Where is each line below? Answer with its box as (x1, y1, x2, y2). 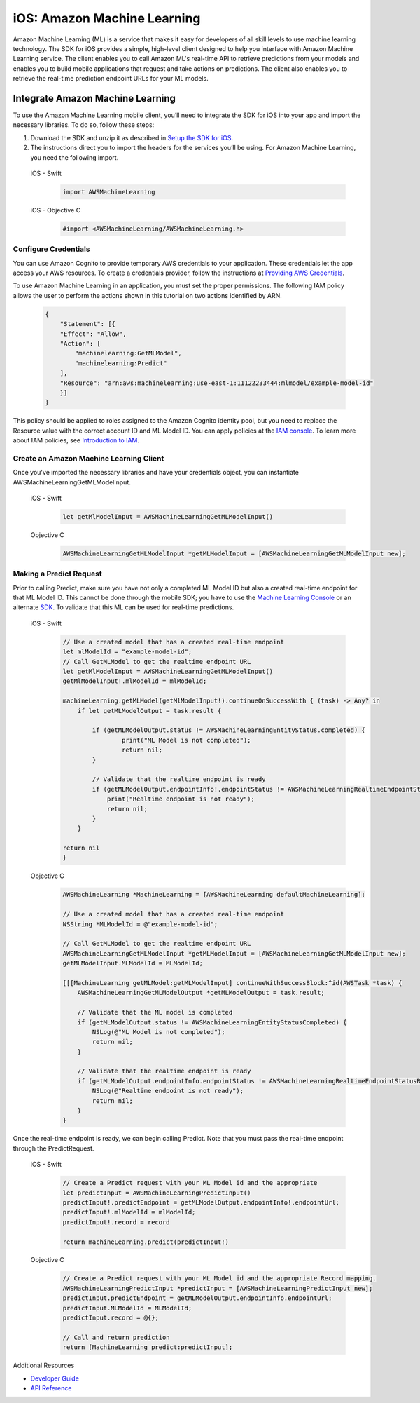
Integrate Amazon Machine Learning (13, 92, 176, 104)
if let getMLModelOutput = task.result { (77, 707, 222, 714)
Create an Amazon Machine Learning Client (13, 453, 164, 463)
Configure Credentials (13, 244, 90, 254)
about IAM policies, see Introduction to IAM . (13, 436, 140, 445)
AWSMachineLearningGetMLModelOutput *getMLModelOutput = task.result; (77, 989, 325, 997)
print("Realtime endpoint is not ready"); (106, 795, 255, 803)
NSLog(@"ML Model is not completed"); (92, 1028, 225, 1036)
